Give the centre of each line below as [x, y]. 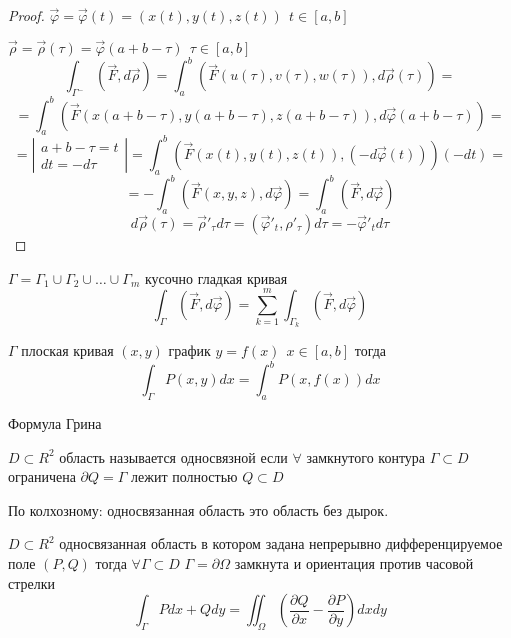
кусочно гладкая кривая [216, 277]
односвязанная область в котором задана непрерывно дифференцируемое [281, 543]
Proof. [26, 15]
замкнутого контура [366, 456]
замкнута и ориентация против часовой [354, 563]
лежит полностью [184, 476]
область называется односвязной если [173, 456]
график [189, 350]
